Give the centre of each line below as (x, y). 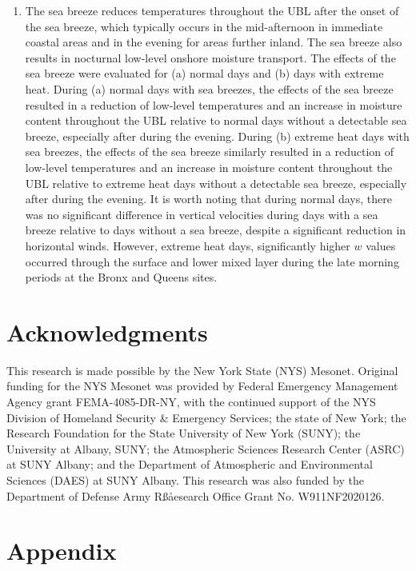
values (381, 245)
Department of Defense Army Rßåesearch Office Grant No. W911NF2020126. (196, 495)
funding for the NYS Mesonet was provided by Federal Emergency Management (202, 386)
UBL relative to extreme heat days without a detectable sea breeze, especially (216, 183)
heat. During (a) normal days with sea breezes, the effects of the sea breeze (209, 88)
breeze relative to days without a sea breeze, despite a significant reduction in (216, 230)
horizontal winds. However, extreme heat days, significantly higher (188, 245)
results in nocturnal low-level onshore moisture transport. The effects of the (210, 57)
